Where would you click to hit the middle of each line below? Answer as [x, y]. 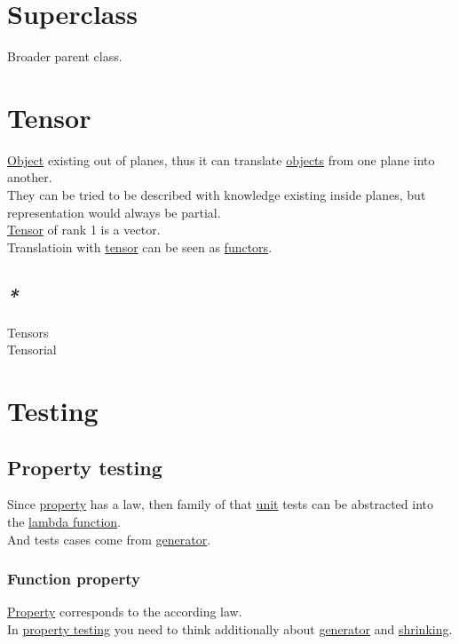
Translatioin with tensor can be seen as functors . [140, 246]
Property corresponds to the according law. [125, 612]
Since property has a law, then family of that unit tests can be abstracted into [220, 504]
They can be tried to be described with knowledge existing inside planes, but [217, 195]
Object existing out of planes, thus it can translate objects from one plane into [221, 159]
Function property [74, 579]
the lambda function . [64, 521]
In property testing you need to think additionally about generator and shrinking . [230, 628]
